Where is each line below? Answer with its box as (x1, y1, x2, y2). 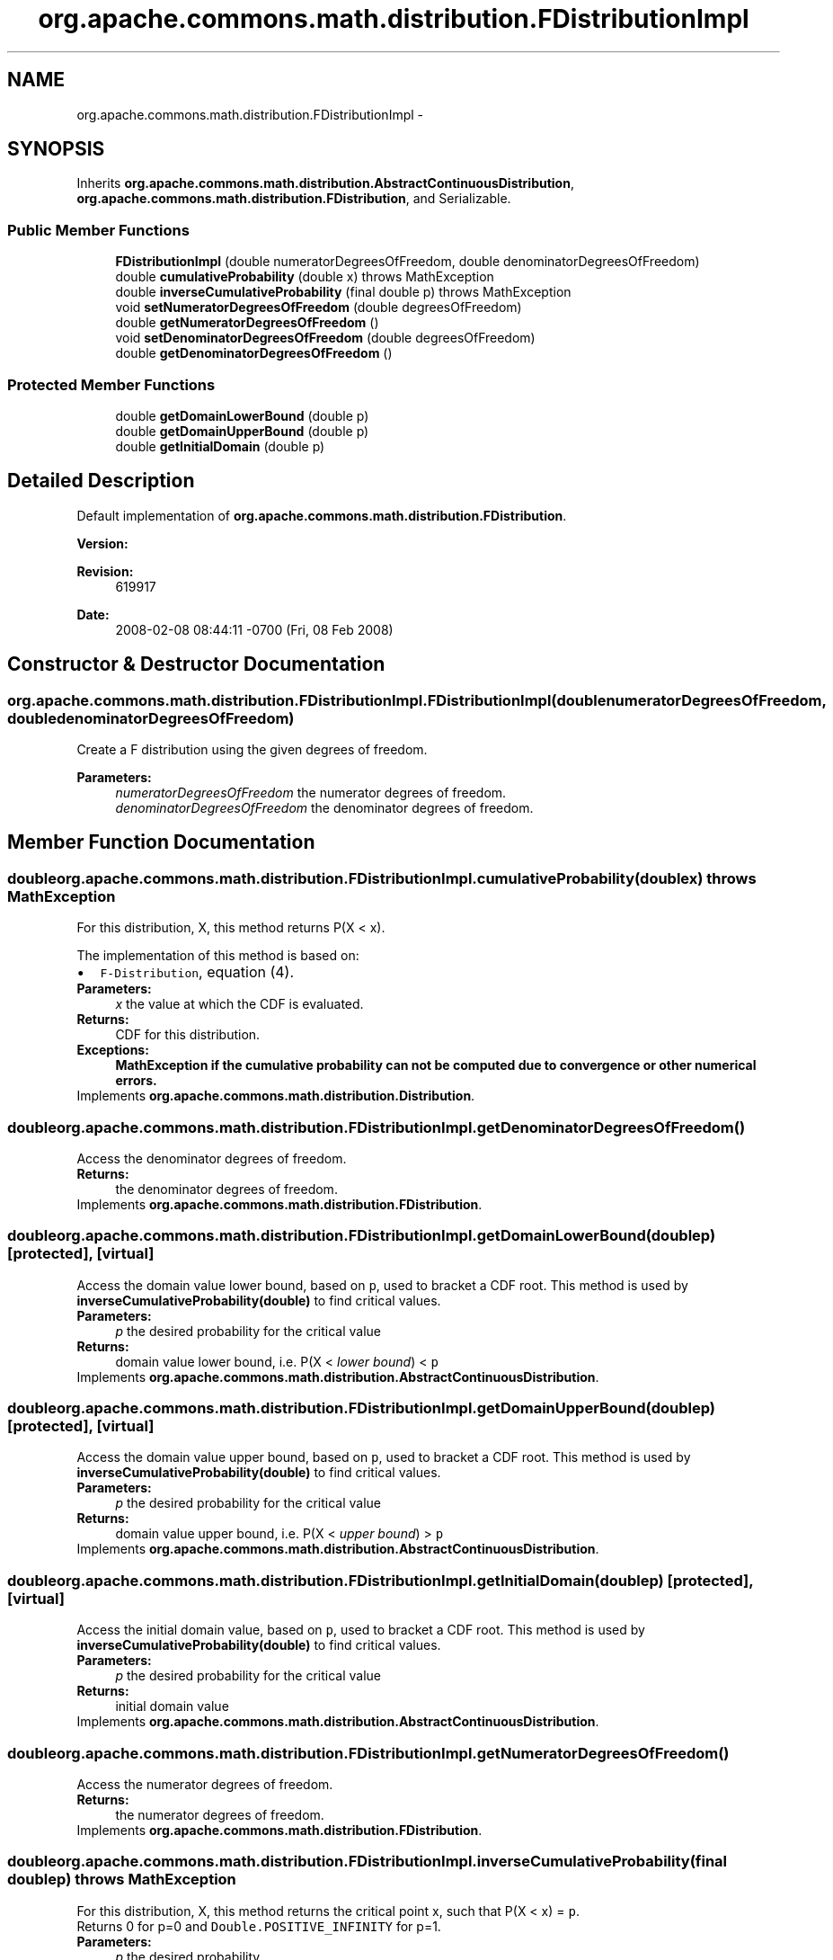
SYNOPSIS (7, 138, 105, 161)
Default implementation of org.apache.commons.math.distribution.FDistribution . (76, 507, 567, 523)
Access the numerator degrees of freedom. (76, 1776, 333, 1792)
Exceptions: (76, 1042, 149, 1058)
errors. (115, 1073, 157, 1089)
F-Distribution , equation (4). (100, 963, 295, 982)
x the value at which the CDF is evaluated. (115, 996, 364, 1012)
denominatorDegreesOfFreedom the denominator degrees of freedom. (115, 800, 534, 815)
